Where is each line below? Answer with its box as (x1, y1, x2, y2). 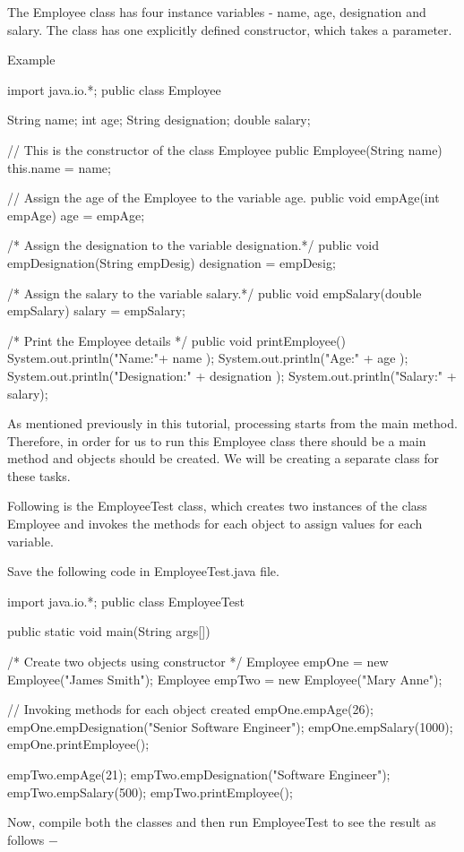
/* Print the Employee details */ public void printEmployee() (7, 331, 346, 349)
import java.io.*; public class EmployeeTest (7, 591, 245, 610)
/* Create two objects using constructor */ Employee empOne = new (7, 652, 389, 671)
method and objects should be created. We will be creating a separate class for (7, 449, 439, 468)
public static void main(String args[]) (7, 622, 211, 641)
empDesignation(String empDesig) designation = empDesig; (7, 253, 336, 271)
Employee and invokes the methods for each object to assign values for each (7, 514, 423, 533)
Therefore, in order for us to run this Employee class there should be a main (7, 431, 426, 450)
